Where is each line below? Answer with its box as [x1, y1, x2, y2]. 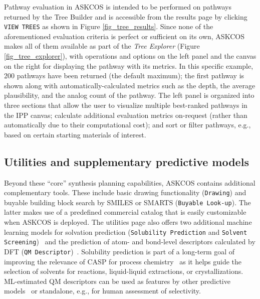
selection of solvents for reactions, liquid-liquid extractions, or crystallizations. [4, 266, 243, 276]
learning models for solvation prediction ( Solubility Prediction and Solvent [4, 226, 247, 237]
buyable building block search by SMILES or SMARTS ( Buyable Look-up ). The [4, 197, 251, 207]
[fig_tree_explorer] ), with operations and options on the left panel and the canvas [4, 51, 256, 61]
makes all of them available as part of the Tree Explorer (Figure [4, 41, 200, 51]
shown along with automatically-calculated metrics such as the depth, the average [4, 80, 255, 90]
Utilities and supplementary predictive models [4, 154, 249, 169]
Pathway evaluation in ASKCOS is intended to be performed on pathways [4, 2, 231, 12]
